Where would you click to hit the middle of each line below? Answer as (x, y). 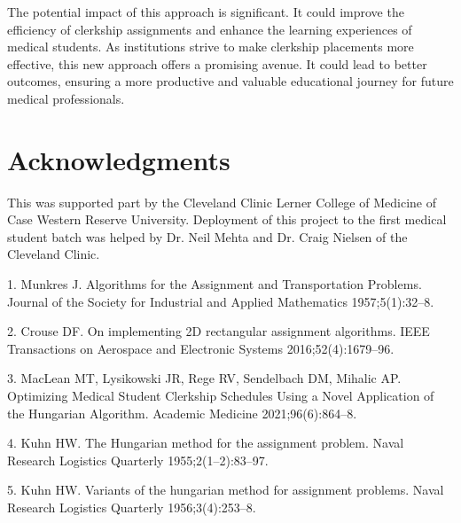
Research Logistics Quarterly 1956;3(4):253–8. (132, 507)
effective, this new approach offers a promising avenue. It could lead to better (217, 63)
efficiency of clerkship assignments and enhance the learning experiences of (210, 29)
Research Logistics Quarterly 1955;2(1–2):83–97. (138, 460)
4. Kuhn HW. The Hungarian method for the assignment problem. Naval (206, 443)
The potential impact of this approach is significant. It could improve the (206, 12)
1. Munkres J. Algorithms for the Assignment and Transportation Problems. (215, 284)
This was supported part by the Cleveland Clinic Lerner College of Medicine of (222, 202)
